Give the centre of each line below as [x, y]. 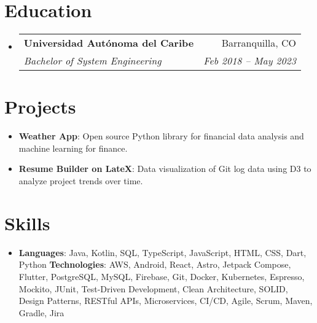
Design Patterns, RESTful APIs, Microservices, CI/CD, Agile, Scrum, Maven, [166, 301]
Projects [40, 107]
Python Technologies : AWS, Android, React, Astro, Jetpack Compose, [155, 264]
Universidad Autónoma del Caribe [109, 43]
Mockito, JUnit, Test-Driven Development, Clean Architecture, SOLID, [153, 288]
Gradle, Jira [41, 312]
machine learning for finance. [73, 148]
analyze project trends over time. [81, 181]
